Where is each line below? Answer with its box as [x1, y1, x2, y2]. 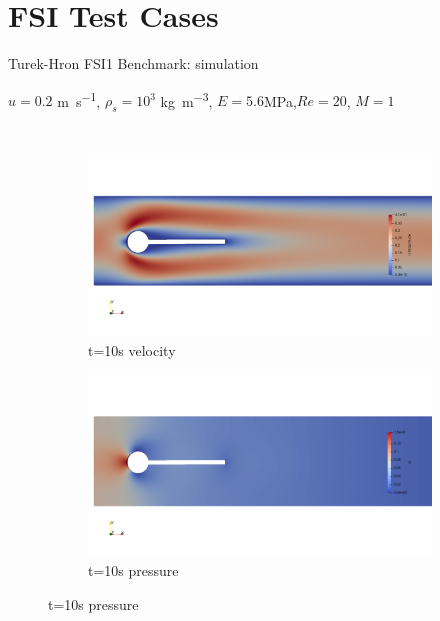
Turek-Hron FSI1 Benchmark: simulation [8, 53, 259, 74]
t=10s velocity [88, 339, 176, 360]
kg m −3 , [160, 87, 213, 111]
